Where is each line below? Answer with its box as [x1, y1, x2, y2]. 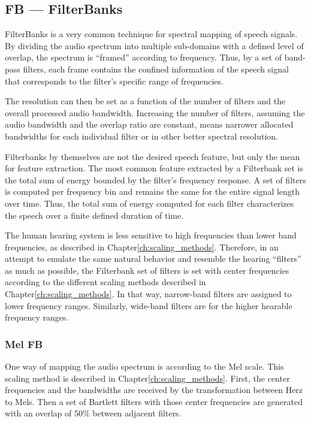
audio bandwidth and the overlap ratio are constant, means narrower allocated [5, 118, 294, 131]
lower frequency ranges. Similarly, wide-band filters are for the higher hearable [5, 299, 292, 312]
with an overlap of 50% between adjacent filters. [5, 407, 182, 419]
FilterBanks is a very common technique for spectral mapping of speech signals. [5, 28, 298, 40]
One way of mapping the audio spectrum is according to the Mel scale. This [5, 360, 284, 373]
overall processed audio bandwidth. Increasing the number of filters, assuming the [5, 106, 305, 119]
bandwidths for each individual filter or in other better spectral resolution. [5, 129, 278, 142]
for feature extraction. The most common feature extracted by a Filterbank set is [5, 162, 304, 174]
